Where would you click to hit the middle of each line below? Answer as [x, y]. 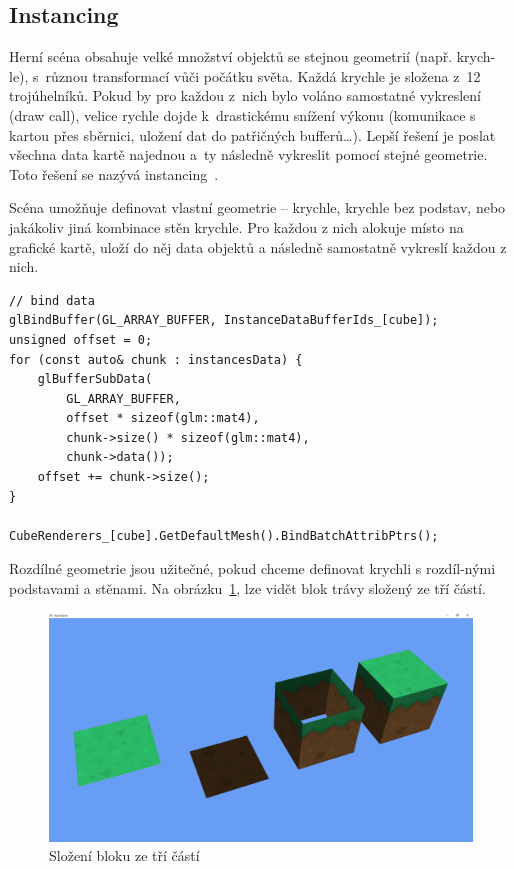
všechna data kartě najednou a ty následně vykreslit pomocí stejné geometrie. [248, 154]
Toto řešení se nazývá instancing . [114, 173]
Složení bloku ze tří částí [124, 855]
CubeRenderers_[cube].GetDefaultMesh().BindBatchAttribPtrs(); [224, 535]
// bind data [52, 300]
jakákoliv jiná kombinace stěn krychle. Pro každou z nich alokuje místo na [236, 226]
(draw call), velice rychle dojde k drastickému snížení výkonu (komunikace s [242, 114]
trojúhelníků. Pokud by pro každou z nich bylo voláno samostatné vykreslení [245, 95]
